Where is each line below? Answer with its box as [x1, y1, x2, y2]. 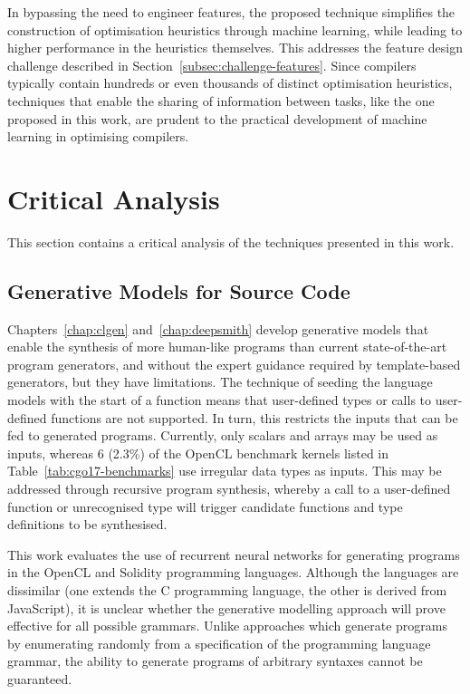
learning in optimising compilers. [7, 127, 189, 146]
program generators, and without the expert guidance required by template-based [7, 354, 461, 373]
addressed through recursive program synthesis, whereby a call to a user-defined [7, 479, 451, 498]
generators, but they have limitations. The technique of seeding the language [7, 372, 433, 391]
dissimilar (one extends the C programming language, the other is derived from [7, 580, 447, 599]
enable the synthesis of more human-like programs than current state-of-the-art [7, 337, 447, 356]
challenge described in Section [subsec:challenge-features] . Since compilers [7, 55, 417, 74]
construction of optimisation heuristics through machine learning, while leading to [7, 20, 463, 39]
